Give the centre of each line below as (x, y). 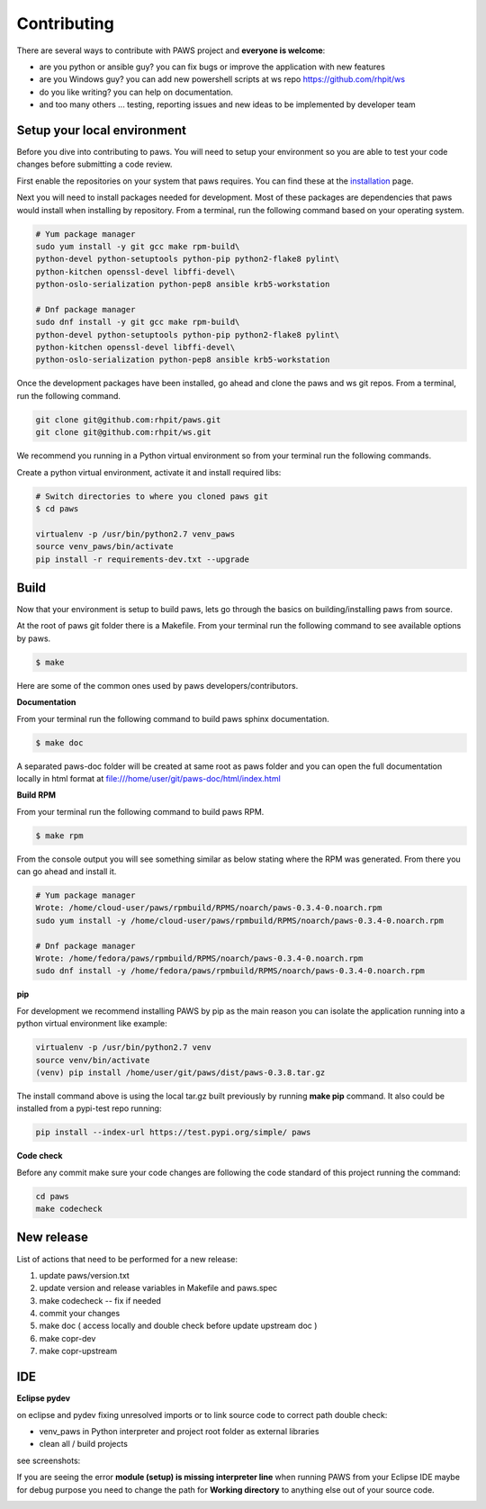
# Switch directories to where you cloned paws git (152, 496)
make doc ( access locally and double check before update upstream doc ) (178, 1326)
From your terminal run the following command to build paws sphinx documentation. (173, 718)
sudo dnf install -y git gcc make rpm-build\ (138, 322)
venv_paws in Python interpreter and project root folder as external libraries (179, 1431)
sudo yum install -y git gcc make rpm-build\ (138, 246)
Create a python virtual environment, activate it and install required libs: (149, 472)
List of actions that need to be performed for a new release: (127, 1259)
